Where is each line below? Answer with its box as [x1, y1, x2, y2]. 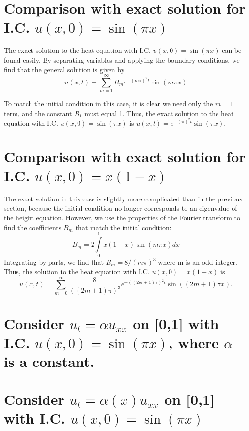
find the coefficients [4, 222, 62, 232]
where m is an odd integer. [158, 257, 237, 267]
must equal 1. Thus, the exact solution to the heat [84, 108, 234, 118]
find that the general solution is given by [4, 64, 125, 74]
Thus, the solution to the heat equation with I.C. [4, 266, 150, 276]
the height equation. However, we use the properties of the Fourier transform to [4, 213, 240, 223]
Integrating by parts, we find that [4, 257, 104, 267]
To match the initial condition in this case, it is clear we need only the [4, 99, 213, 109]
